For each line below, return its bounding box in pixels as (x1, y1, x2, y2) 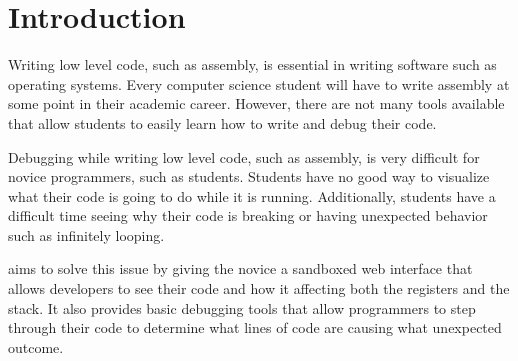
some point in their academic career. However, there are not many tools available (8, 93, 505, 114)
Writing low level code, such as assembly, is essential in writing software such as (8, 54, 497, 75)
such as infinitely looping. (8, 224, 165, 245)
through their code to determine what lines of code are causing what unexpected (8, 317, 502, 338)
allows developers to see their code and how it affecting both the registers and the (8, 278, 510, 299)
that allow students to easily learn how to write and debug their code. (8, 112, 437, 133)
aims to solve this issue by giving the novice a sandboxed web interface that (8, 258, 473, 279)
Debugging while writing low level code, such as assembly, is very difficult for (8, 146, 480, 167)
